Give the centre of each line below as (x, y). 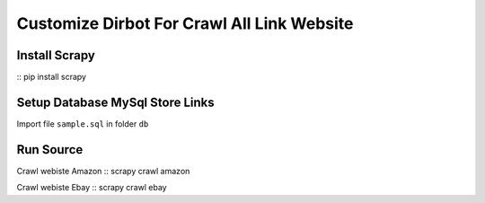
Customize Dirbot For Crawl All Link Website (185, 23)
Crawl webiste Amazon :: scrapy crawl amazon (103, 171)
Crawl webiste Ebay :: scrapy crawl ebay (92, 188)
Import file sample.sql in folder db (83, 124)
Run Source (50, 150)
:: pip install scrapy (52, 77)
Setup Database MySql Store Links (115, 102)
